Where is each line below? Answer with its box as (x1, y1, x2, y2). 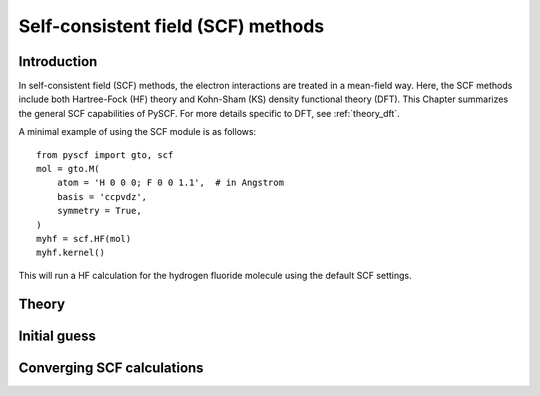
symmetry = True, (56, 205, 142, 217)
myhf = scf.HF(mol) (36, 233, 132, 244)
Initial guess (18, 327, 97, 344)
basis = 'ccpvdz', (56, 191, 148, 202)
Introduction (18, 53, 98, 70)
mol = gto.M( (36, 163, 100, 175)
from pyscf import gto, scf (36, 149, 174, 160)
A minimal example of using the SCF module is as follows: (18, 126, 257, 138)
